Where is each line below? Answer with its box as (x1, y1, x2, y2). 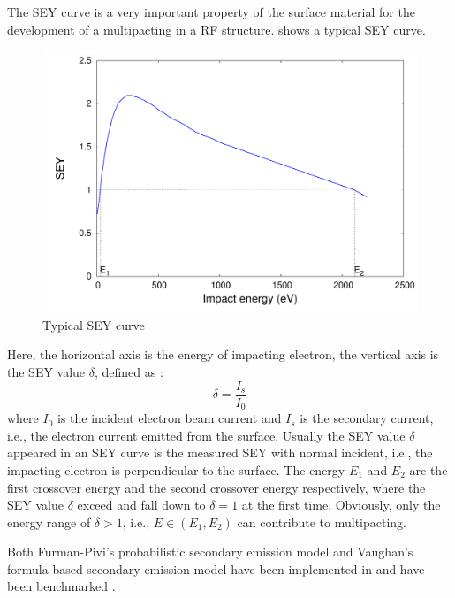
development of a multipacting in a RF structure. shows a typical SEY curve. (7, 19, 426, 38)
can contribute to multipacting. (237, 512, 406, 531)
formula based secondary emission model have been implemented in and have (7, 559, 425, 578)
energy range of (7, 512, 91, 531)
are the (409, 460, 448, 479)
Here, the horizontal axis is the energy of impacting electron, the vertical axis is (7, 345, 439, 364)
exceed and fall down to (77, 495, 206, 514)
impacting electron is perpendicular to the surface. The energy (7, 460, 345, 479)
